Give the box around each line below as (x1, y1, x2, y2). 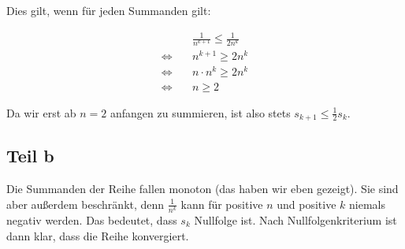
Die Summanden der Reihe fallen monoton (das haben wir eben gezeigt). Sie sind (6, 180, 399, 197)
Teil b (6, 143, 54, 168)
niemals (349, 195, 385, 212)
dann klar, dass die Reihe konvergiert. (6, 227, 189, 243)
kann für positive (180, 195, 263, 212)
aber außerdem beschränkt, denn (6, 195, 165, 212)
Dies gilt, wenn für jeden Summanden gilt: (6, 2, 211, 18)
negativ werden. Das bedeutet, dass (6, 211, 177, 228)
